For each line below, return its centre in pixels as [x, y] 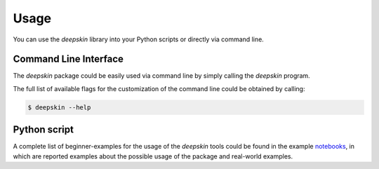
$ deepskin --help [59, 107]
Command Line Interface [68, 59]
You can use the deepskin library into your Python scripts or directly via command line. [139, 39]
